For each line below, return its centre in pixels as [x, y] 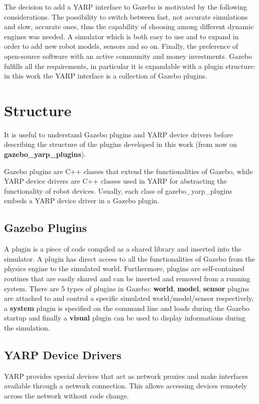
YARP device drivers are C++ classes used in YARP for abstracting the [115, 181]
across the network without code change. [67, 395]
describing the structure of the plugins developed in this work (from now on [121, 144]
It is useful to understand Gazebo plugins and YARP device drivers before [118, 134]
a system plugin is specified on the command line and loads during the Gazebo [127, 308]
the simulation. [27, 327]
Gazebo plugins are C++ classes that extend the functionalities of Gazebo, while [128, 171]
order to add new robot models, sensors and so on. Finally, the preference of [121, 46]
